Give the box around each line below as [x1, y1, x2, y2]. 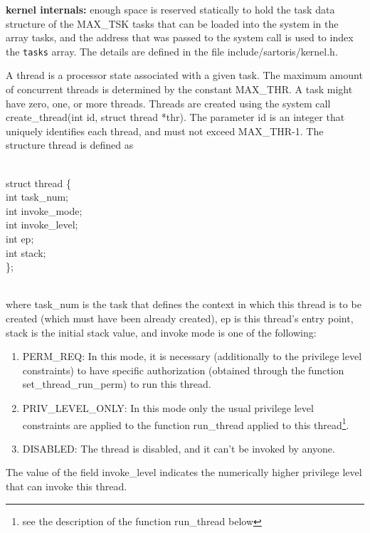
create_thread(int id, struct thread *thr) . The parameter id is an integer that [6, 110, 345, 125]
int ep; [6, 231, 34, 246]
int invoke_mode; [6, 203, 83, 218]
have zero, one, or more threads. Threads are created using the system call [6, 95, 331, 110]
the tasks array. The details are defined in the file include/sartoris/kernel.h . [6, 43, 338, 58]
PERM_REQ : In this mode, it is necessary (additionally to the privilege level [22, 349, 362, 364]
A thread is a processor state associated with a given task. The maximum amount [6, 68, 363, 83]
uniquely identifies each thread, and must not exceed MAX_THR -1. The [6, 123, 324, 138]
